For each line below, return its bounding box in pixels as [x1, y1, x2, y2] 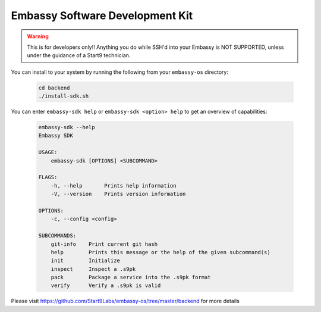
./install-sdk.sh [38, 93, 89, 99]
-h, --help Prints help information [51, 182, 177, 189]
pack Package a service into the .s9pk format [51, 274, 211, 281]
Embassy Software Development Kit [11, 9, 193, 22]
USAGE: [38, 149, 58, 156]
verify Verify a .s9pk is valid [51, 282, 161, 289]
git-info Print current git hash [51, 241, 158, 247]
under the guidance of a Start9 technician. [27, 52, 131, 59]
